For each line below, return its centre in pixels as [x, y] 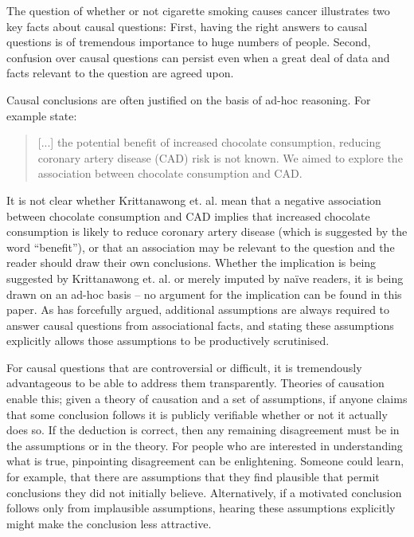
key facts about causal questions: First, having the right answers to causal [187, 26]
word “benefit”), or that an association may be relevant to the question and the [201, 247]
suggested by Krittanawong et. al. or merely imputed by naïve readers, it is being [205, 278]
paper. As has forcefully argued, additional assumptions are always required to [198, 310]
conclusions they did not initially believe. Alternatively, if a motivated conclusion [204, 492]
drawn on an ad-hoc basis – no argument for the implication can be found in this [204, 294]
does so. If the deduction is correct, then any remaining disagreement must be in [203, 430]
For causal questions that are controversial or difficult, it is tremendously [184, 367]
